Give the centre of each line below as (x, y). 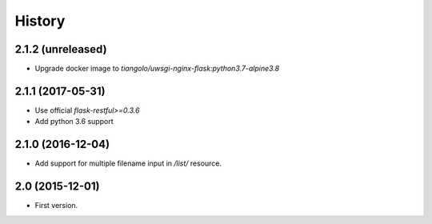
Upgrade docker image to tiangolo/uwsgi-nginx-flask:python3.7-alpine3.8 (157, 69)
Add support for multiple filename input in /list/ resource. (128, 163)
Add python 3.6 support (74, 122)
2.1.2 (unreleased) (61, 49)
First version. (56, 206)
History (40, 21)
